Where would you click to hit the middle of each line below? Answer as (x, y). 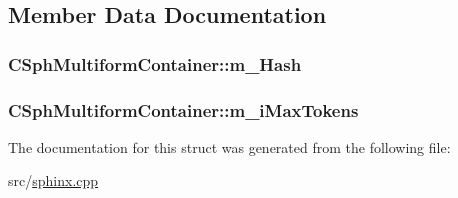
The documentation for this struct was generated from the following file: (229, 146)
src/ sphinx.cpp (53, 180)
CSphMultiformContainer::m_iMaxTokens (183, 109)
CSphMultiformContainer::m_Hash (155, 63)
